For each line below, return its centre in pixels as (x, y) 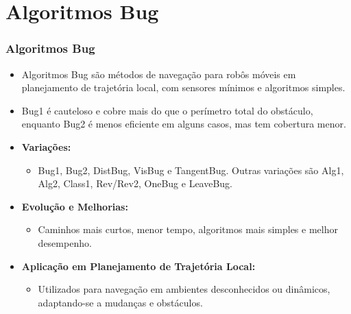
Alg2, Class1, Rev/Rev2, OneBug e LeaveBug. (135, 183)
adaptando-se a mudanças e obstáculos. (120, 302)
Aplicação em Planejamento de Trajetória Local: (138, 266)
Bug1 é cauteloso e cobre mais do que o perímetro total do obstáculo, (167, 110)
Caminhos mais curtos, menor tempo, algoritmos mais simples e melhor (188, 229)
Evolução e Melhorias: (75, 206)
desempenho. (65, 242)
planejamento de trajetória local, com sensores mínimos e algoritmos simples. (183, 87)
